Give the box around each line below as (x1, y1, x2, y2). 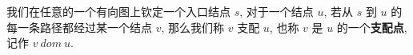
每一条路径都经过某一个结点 (6, 18, 152, 35)
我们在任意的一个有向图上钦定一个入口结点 (6, 3, 231, 19)
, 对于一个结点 (239, 3, 314, 19)
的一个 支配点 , (336, 18, 407, 35)
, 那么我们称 (161, 18, 225, 35)
